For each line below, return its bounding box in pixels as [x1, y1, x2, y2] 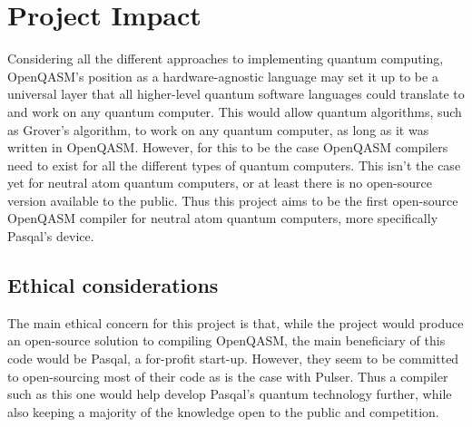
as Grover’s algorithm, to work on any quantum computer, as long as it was [7, 120, 429, 139]
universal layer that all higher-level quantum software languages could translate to [7, 84, 465, 103]
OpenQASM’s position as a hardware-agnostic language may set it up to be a [7, 66, 438, 85]
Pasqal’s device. [7, 227, 94, 246]
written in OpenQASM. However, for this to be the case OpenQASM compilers [7, 138, 448, 157]
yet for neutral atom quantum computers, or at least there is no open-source [7, 173, 432, 192]
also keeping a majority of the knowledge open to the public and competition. [7, 402, 439, 421]
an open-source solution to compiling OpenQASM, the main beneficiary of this [7, 331, 446, 350]
